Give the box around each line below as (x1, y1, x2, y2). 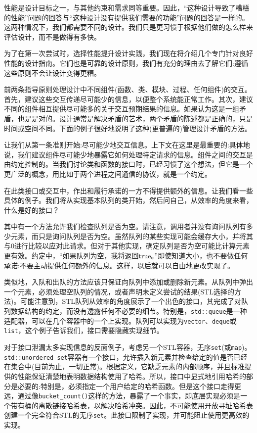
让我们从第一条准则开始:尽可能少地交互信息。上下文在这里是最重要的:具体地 (4, 140, 250, 150)
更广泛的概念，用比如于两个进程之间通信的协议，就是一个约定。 (4, 168, 212, 179)
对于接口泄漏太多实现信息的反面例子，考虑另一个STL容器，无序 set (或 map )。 (4, 342, 252, 352)
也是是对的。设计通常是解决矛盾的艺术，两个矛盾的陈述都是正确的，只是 (17, 113, 253, 123)
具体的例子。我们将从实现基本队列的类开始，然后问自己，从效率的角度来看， (4, 195, 253, 205)
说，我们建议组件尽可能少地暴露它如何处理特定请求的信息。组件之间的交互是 (4, 149, 253, 159)
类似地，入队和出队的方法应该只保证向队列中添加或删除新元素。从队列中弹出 (4, 277, 253, 287)
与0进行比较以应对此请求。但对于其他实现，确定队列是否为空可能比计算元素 (4, 241, 250, 251)
